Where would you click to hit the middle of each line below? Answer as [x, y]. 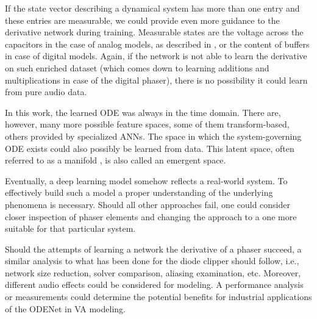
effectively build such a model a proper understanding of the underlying [139, 192]
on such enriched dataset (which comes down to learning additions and [137, 67]
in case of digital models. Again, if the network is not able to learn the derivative [156, 56]
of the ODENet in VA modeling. [65, 308]
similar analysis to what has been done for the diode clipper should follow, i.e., [152, 261]
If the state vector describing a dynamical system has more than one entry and [152, 8]
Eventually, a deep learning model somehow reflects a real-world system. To [146, 180]
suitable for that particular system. [70, 228]
